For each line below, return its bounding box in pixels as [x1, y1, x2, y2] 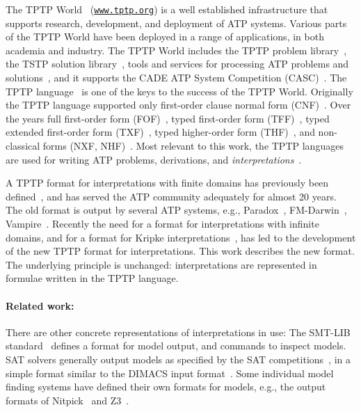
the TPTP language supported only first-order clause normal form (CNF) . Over [6, 97, 351, 112]
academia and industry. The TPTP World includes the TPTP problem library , [6, 42, 347, 57]
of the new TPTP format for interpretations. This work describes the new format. [6, 244, 355, 258]
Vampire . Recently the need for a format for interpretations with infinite [6, 216, 319, 230]
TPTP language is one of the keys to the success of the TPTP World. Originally [6, 84, 353, 98]
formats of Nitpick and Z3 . [6, 393, 129, 407]
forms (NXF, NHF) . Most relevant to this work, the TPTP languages [42, 138, 344, 152]
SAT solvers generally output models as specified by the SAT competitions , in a [6, 351, 351, 366]
